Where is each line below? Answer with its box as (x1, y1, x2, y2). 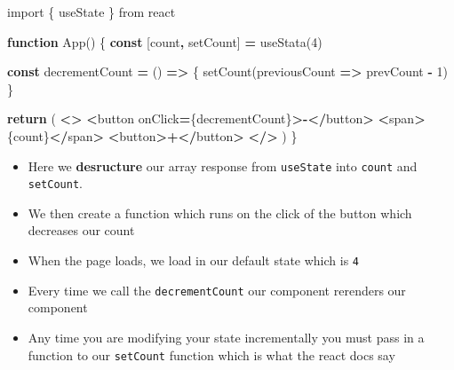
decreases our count (28, 221, 135, 240)
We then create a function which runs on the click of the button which (28, 203, 412, 222)
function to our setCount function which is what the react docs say (28, 345, 395, 364)
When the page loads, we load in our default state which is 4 (28, 251, 360, 270)
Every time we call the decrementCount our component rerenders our (28, 280, 406, 299)
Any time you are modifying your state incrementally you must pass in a (28, 327, 425, 346)
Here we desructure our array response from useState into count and (28, 156, 418, 175)
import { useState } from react (7, 3, 176, 20)
